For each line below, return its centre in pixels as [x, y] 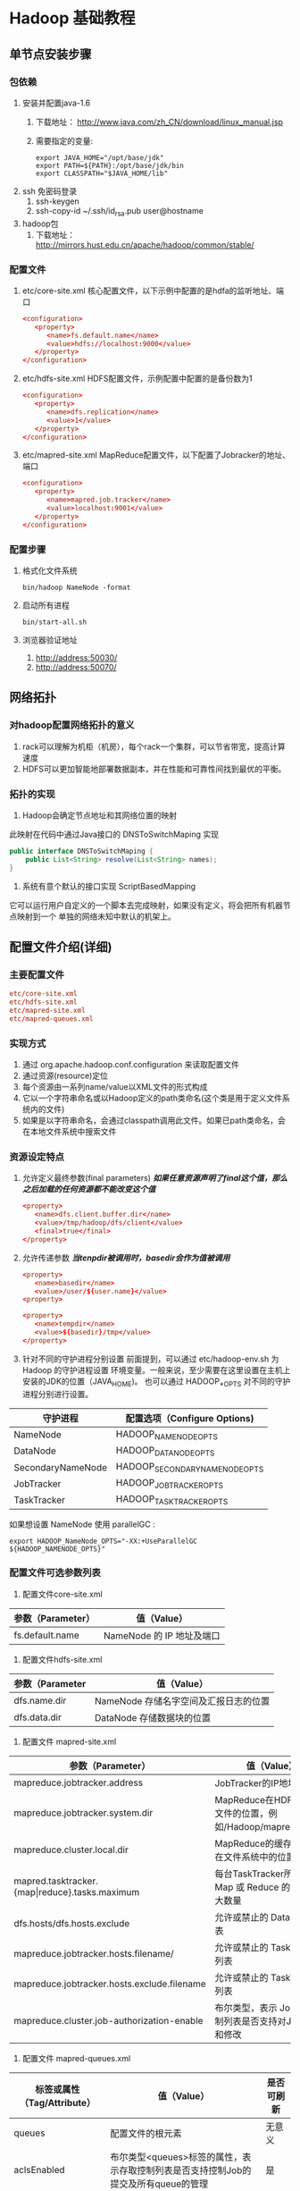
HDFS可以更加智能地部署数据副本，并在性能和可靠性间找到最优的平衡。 [154, 769]
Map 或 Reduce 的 [252, 1887]
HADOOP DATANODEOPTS [165, 1451]
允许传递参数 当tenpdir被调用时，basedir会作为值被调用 [126, 1258]
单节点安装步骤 [50, 54]
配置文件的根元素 [146, 2133]
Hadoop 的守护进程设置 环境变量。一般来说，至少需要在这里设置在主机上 [156, 1369]
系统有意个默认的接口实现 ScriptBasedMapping [109, 886]
